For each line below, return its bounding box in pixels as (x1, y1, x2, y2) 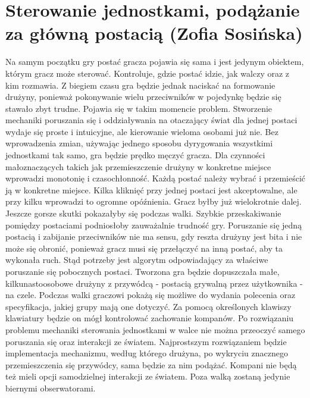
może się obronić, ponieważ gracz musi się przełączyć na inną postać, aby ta (5, 242, 283, 254)
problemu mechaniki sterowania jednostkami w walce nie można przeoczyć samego (5, 323, 305, 336)
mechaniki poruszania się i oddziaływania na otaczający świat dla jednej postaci (5, 114, 298, 126)
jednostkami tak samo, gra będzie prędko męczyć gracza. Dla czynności (5, 149, 265, 161)
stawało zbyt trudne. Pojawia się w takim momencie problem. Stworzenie (5, 102, 273, 114)
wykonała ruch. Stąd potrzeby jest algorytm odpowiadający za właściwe (5, 253, 268, 266)
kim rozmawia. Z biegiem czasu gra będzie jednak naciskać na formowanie (5, 79, 275, 91)
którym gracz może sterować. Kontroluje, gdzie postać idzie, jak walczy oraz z (5, 67, 290, 79)
